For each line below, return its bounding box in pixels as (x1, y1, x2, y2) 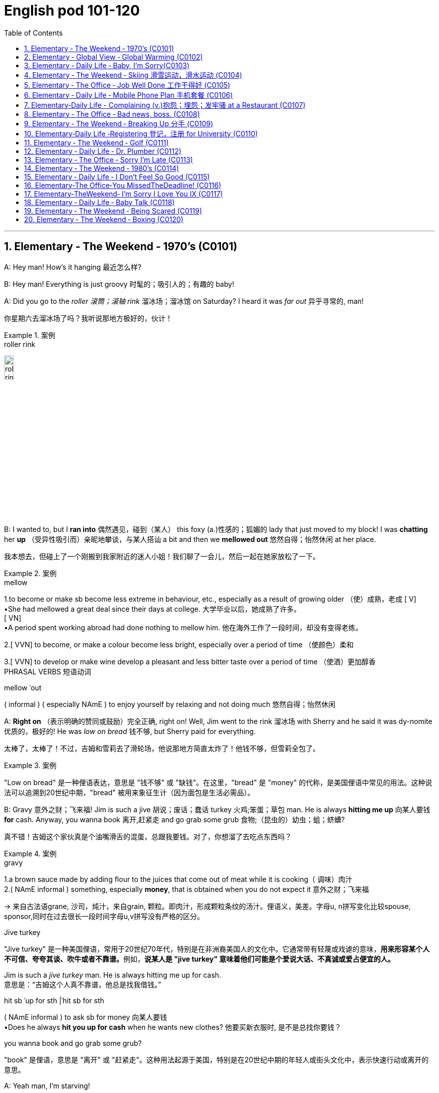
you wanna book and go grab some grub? (4, 1039, 142, 1048)
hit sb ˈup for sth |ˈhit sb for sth (4, 996, 104, 1005)
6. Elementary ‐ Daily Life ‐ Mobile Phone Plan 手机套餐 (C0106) (24, 90, 233, 99)
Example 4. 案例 (4, 849, 57, 858)
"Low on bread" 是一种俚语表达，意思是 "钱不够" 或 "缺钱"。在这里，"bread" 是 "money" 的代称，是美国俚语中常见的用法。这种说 (4, 778, 432, 787)
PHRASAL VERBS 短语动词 (4, 667, 91, 676)
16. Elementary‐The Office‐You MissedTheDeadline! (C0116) (24, 180, 222, 190)
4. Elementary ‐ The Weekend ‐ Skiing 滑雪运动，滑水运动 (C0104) (24, 70, 243, 79)
